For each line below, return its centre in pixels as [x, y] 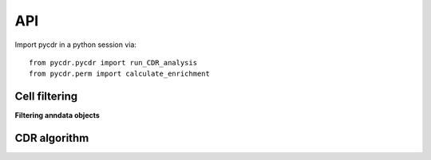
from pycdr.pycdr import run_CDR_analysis [113, 62]
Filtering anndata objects [57, 115]
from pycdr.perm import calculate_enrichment [120, 74]
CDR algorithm [52, 138]
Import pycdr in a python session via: [76, 45]
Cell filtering [46, 97]
